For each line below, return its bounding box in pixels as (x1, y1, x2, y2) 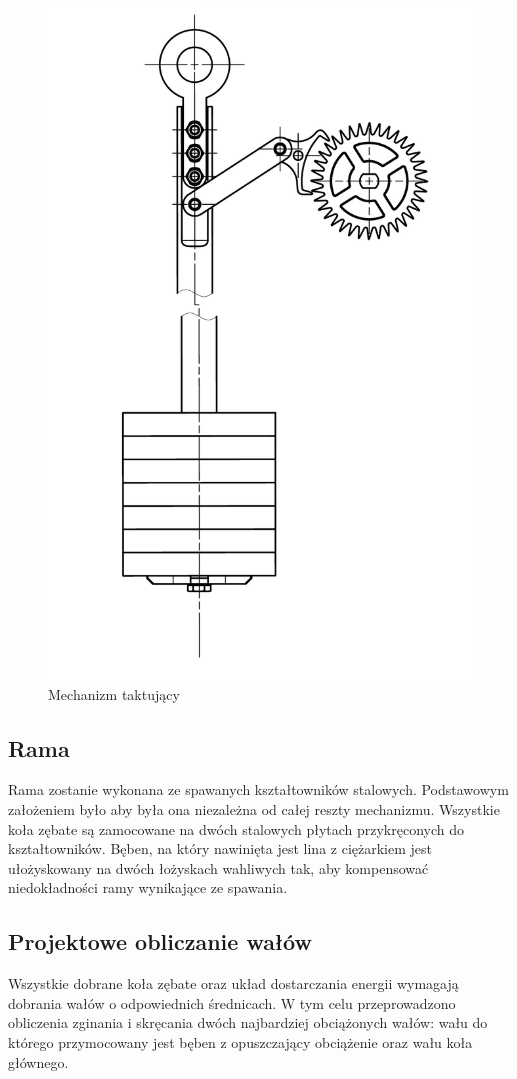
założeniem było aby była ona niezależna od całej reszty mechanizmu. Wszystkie (8, 799, 500, 820)
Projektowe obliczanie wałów (8, 926, 312, 957)
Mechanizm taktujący (48, 683, 180, 704)
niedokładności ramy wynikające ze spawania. (8, 877, 288, 898)
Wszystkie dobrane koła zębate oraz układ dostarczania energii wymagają (8, 973, 459, 994)
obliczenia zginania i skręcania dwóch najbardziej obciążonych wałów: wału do (8, 1012, 488, 1033)
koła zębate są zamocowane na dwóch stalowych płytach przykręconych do (8, 818, 465, 839)
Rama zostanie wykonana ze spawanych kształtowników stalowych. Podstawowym (8, 779, 509, 800)
